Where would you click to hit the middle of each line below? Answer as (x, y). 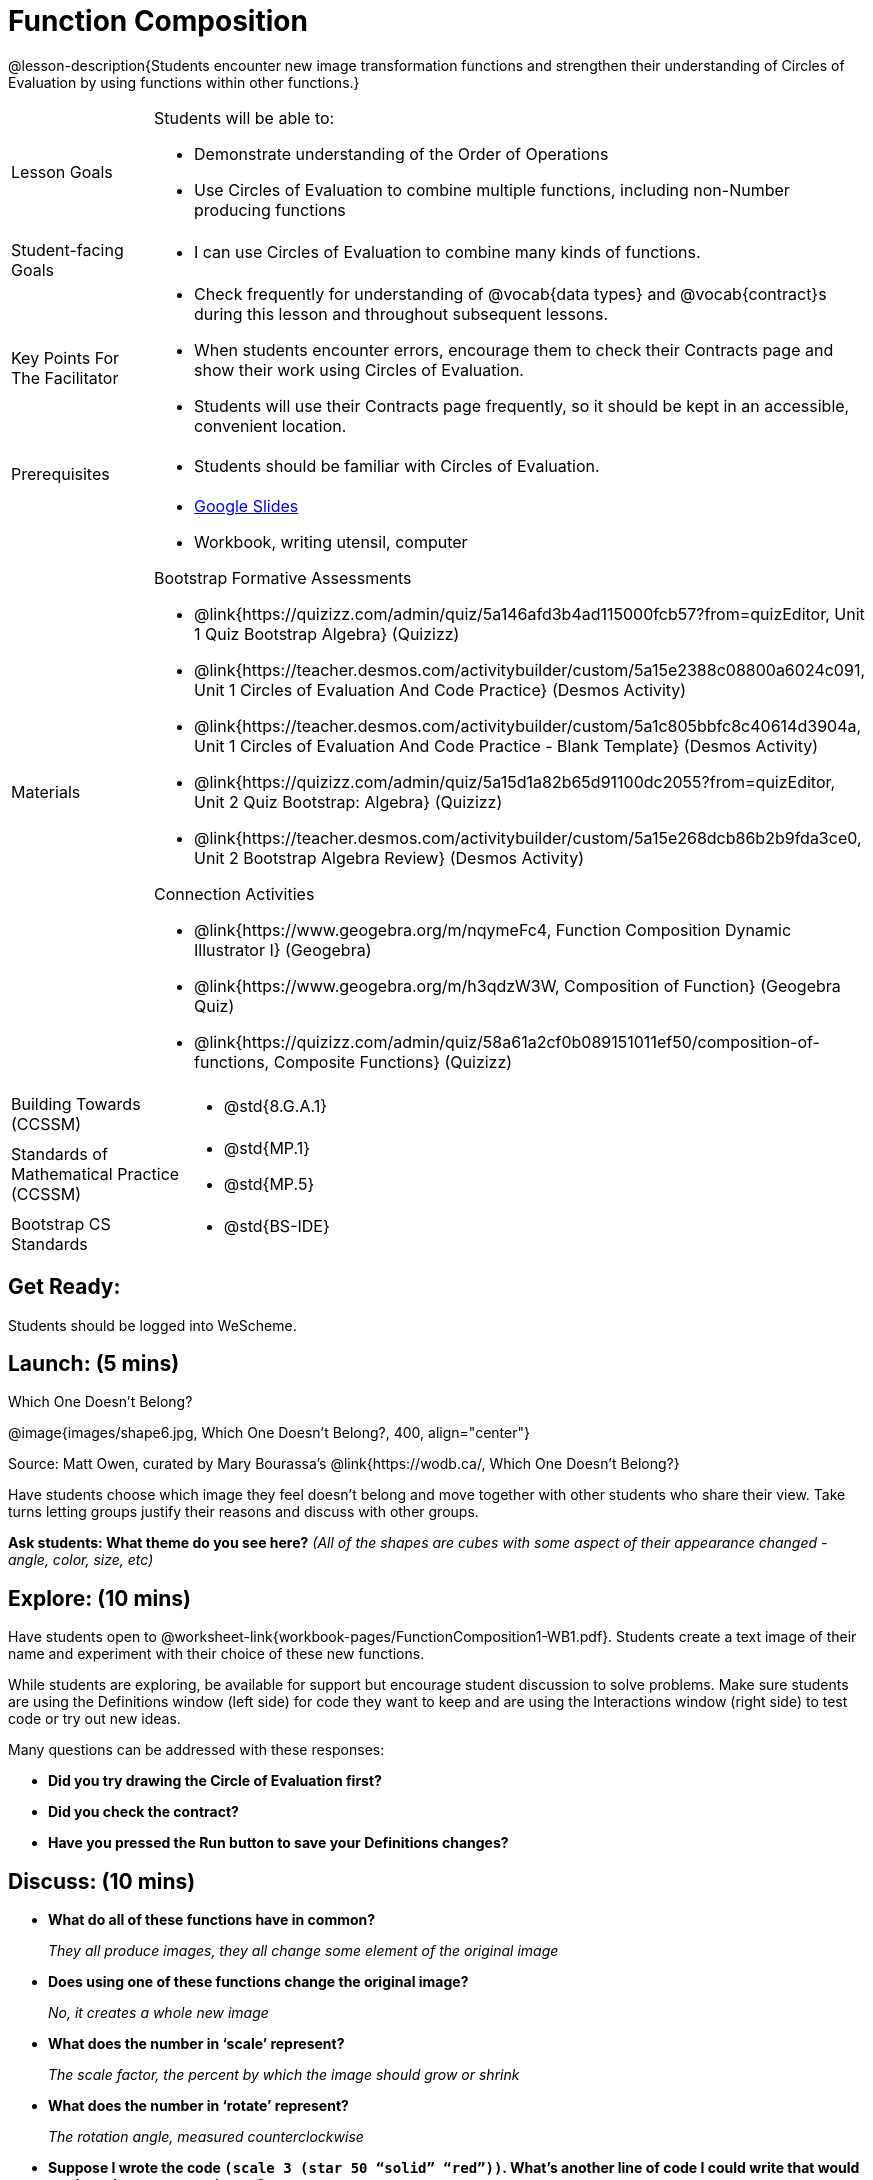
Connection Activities (234, 893)
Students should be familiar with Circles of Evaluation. (397, 465)
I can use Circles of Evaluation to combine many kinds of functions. (447, 251)
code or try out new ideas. (94, 1719)
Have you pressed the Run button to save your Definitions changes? (278, 1843)
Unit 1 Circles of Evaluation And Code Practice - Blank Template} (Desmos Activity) (506, 745)
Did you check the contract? (143, 1812)
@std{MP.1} (267, 1147)
